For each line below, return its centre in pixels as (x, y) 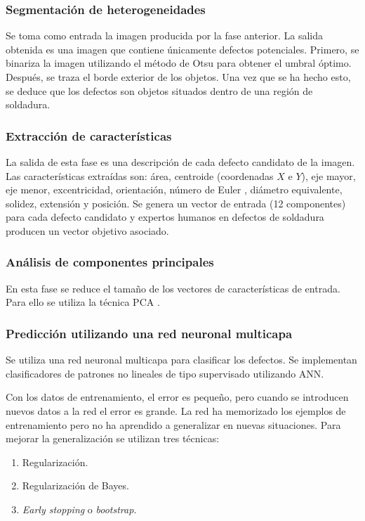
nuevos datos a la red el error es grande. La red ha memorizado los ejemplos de (176, 410)
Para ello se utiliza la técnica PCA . (83, 302)
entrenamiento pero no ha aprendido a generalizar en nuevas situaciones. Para (173, 424)
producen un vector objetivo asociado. (87, 230)
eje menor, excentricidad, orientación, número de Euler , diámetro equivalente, (174, 189)
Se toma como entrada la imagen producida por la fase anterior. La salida (165, 36)
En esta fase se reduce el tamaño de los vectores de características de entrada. (173, 288)
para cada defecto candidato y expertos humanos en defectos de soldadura (165, 217)
